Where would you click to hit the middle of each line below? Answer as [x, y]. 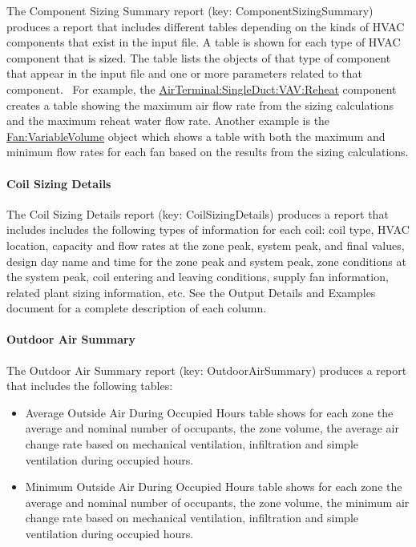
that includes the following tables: [90, 386]
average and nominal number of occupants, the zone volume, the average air [212, 428]
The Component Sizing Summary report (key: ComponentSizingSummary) [190, 10]
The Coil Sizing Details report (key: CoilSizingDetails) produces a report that [198, 213]
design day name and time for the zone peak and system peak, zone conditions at [206, 261]
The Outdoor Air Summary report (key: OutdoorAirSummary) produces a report [207, 370]
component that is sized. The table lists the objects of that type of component [199, 57]
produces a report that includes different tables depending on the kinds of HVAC [206, 26]
